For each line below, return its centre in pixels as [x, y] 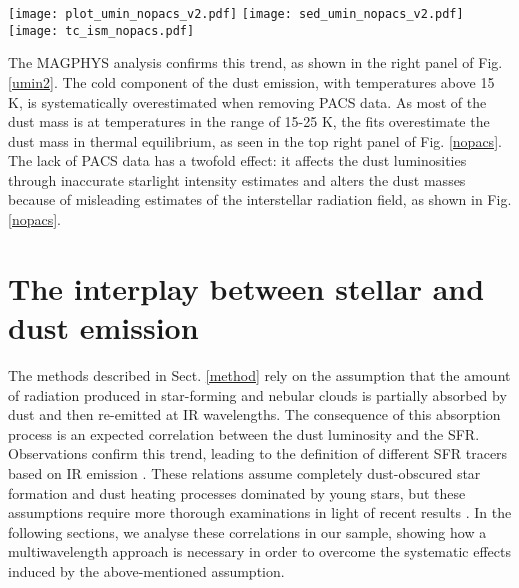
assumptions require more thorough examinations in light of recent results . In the [260, 512]
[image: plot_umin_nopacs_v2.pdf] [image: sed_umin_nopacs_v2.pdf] [236, 14]
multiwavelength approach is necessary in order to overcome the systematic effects [260, 551]
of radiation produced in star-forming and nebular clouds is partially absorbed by [257, 394]
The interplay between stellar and [246, 287]
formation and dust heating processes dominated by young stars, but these [237, 492]
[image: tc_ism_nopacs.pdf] [101, 30]
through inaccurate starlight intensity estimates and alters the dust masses [237, 179]
